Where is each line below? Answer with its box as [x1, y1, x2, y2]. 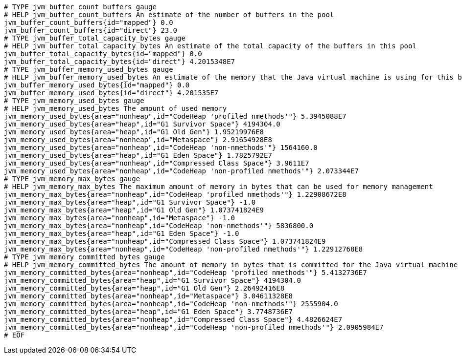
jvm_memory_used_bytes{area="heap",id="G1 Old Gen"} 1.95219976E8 [4, 128, 264, 136]
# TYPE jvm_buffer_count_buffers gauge [4, 3, 157, 11]
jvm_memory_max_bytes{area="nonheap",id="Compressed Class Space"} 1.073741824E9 [4, 237, 326, 245]
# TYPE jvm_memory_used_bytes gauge [4, 97, 144, 105]
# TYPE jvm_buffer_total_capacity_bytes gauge [4, 34, 185, 42]
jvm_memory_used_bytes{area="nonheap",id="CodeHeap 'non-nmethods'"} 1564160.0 [4, 144, 318, 151]
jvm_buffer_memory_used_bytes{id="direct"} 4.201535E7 [4, 89, 219, 97]
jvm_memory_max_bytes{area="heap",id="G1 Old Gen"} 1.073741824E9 [4, 206, 264, 214]
